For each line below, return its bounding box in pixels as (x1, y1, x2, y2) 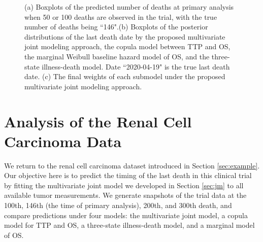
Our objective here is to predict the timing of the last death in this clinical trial (4, 170, 252, 181)
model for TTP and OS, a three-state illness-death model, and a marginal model (4, 220, 255, 230)
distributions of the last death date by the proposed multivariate (24, 31, 225, 42)
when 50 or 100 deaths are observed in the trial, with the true (24, 11, 217, 22)
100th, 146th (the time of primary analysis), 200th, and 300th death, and (4, 200, 232, 211)
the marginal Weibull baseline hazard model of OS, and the (24, 51, 210, 61)
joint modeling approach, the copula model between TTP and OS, (24, 41, 231, 52)
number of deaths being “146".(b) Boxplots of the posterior (24, 21, 208, 32)
